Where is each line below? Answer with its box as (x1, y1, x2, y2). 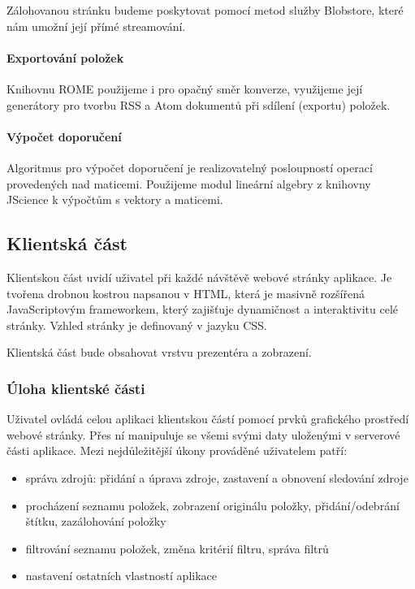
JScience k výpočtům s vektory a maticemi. (6, 191, 223, 208)
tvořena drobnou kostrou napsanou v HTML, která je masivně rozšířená (6, 284, 365, 301)
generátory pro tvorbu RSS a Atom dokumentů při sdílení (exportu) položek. (6, 96, 391, 113)
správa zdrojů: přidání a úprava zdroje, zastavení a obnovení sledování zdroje (25, 469, 409, 486)
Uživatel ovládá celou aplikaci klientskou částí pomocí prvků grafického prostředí (6, 410, 409, 427)
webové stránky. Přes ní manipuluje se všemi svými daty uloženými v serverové (6, 426, 400, 443)
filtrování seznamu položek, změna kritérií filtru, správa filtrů (25, 539, 329, 557)
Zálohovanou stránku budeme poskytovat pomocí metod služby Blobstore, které (6, 2, 404, 18)
